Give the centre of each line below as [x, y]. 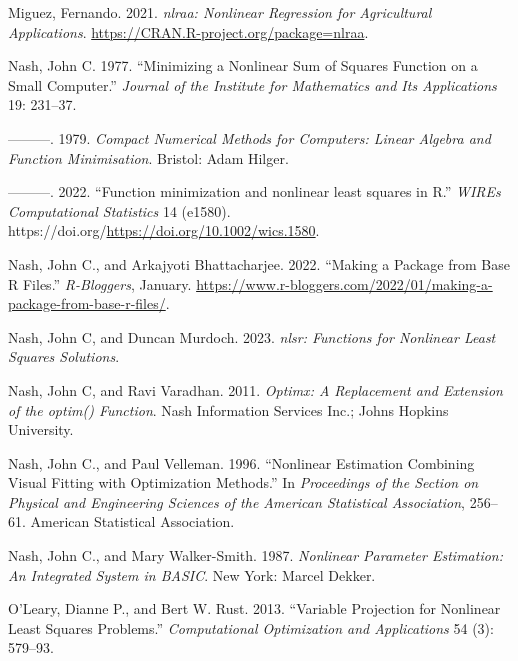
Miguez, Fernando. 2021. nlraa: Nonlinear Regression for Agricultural [220, 12]
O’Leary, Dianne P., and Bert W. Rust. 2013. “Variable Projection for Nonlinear [254, 608]
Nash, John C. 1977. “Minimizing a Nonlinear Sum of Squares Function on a [243, 65]
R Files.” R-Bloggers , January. [100, 283]
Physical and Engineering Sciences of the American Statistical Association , [236, 501]
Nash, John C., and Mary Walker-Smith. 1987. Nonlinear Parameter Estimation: [256, 555]
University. [41, 429]
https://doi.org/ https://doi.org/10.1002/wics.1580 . [164, 230]
